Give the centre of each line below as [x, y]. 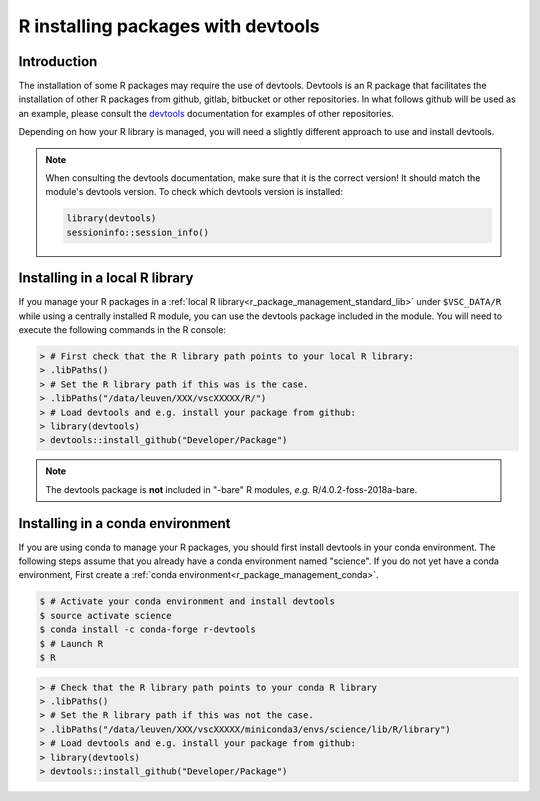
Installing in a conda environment [124, 523]
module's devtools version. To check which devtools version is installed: [194, 192]
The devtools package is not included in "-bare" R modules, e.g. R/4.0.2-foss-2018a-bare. [231, 489]
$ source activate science [105, 615]
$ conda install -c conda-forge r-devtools [148, 629]
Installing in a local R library [106, 278]
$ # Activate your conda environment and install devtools [187, 601]
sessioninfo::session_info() [138, 232]
